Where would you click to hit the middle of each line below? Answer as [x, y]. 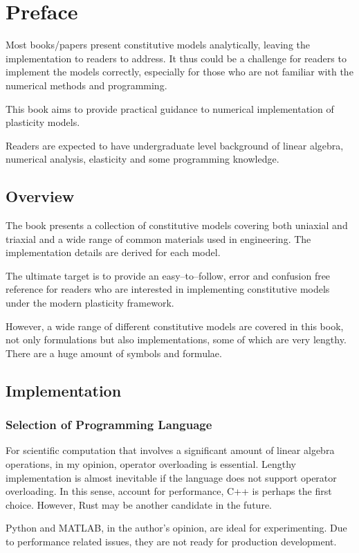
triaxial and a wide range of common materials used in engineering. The [158, 238]
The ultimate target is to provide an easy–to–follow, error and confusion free [168, 275]
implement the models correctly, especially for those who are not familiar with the [179, 72]
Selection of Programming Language [109, 425]
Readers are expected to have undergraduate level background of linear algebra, [175, 145]
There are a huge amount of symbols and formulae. [114, 353]
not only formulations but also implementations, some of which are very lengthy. [176, 339]
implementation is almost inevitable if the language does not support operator [171, 477]
